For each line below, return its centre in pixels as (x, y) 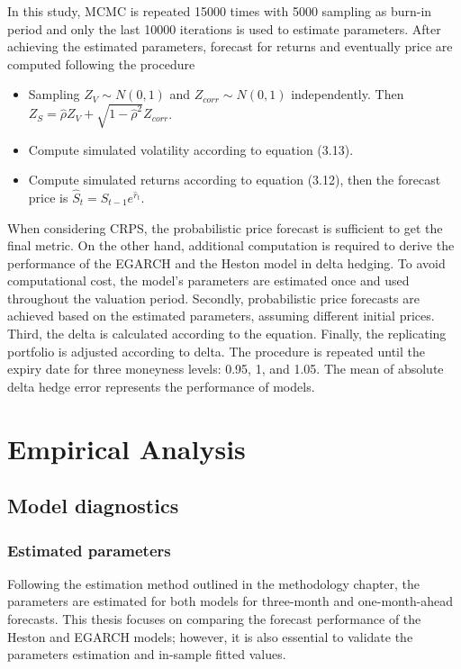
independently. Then (348, 94)
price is (48, 197)
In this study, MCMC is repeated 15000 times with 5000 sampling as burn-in (220, 11)
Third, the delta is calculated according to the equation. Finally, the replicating (227, 334)
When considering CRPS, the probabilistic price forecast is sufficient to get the (225, 227)
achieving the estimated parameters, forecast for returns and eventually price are (230, 46)
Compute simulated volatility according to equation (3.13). (191, 149)
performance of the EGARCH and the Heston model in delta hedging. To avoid (226, 262)
